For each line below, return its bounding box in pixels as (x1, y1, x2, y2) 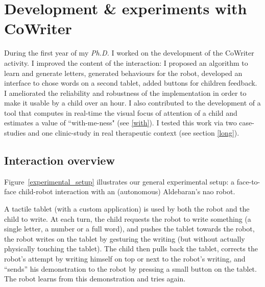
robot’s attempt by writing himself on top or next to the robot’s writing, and (4, 253, 246, 264)
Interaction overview (4, 152, 115, 168)
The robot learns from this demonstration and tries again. (4, 273, 186, 284)
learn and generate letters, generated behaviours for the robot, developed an (4, 67, 243, 78)
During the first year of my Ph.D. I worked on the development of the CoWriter (4, 47, 254, 58)
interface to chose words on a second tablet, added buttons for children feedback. (4, 77, 257, 88)
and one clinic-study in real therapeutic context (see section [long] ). (28, 127, 239, 138)
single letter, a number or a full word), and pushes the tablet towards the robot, (4, 223, 255, 234)
